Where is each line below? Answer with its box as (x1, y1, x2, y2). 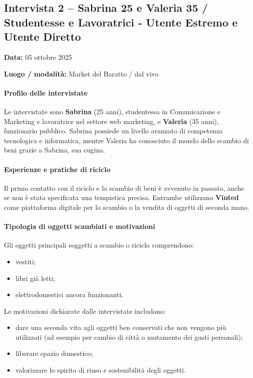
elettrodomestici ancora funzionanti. (15, 289, 123, 300)
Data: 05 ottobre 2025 (4, 51, 72, 62)
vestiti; (15, 256, 36, 266)
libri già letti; (15, 273, 55, 283)
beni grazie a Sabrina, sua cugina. (4, 145, 105, 155)
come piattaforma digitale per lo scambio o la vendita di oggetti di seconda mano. (4, 202, 250, 212)
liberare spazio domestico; (15, 348, 93, 358)
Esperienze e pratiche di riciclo (4, 164, 111, 174)
